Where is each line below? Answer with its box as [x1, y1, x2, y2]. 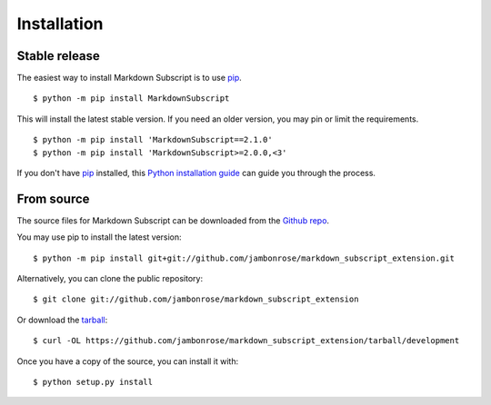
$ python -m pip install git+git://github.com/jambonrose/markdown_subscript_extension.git [33, 252, 455, 263]
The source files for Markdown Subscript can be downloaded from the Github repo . [16, 214, 330, 226]
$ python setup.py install [33, 377, 154, 388]
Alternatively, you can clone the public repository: [16, 273, 204, 284]
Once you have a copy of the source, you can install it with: [16, 355, 239, 367]
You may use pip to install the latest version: [16, 232, 182, 242]
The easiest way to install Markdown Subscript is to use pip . [16, 73, 243, 84]
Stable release [16, 48, 100, 64]
